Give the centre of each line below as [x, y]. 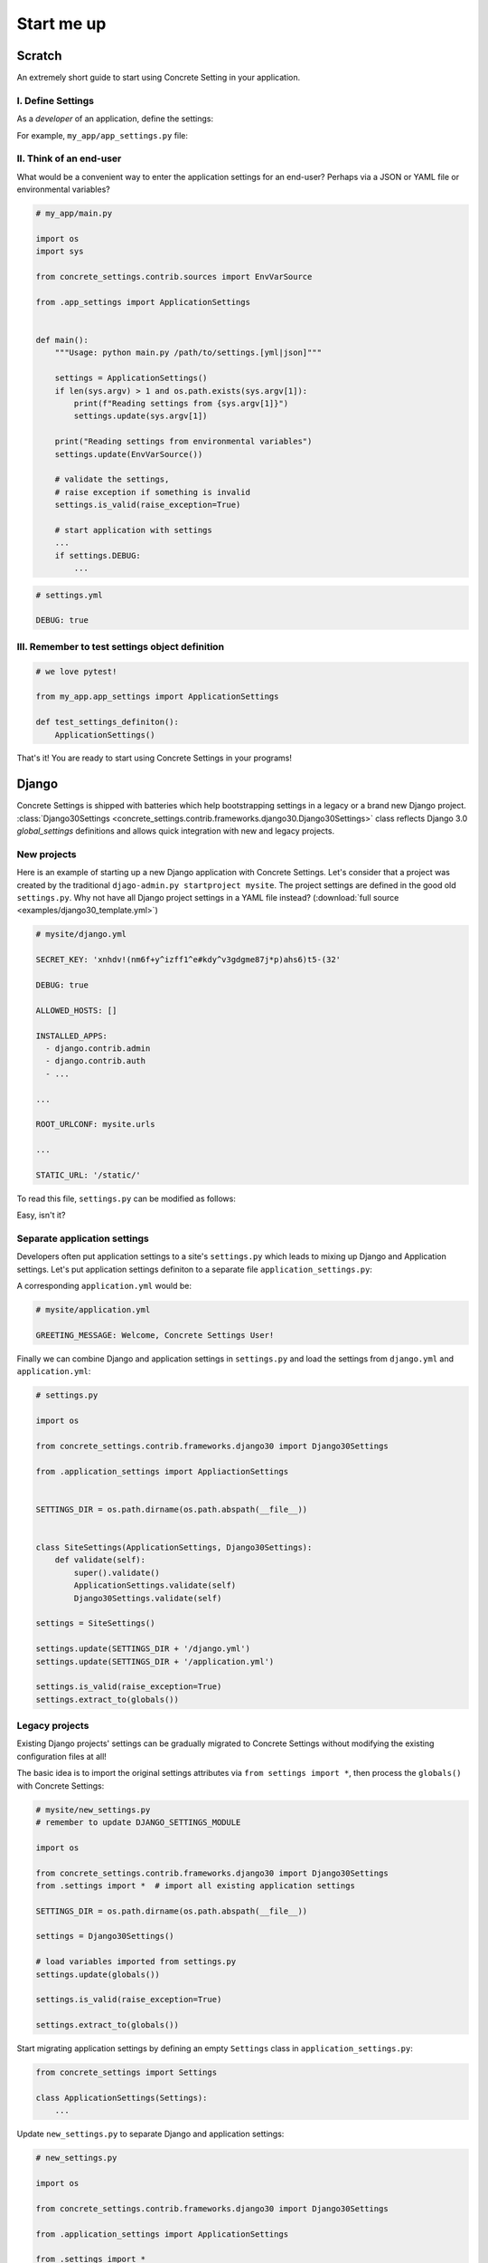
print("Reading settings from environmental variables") [183, 442]
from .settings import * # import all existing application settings [196, 1886]
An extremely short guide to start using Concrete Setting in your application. [159, 78]
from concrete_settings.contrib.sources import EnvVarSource [174, 277]
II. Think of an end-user [69, 158]
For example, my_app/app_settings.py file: [103, 135]
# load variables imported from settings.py [136, 1962]
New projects [47, 854]
